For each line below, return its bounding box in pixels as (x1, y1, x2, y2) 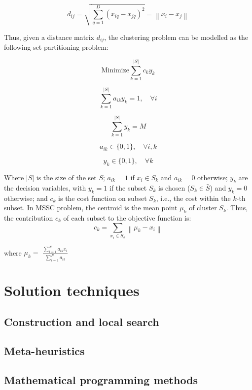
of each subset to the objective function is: (63, 213, 191, 223)
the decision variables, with (4, 182, 86, 193)
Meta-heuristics (4, 343, 85, 358)
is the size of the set (36, 172, 97, 183)
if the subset (109, 182, 147, 193)
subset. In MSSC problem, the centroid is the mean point (4, 202, 178, 213)
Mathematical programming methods (4, 372, 198, 387)
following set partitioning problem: (4, 42, 108, 52)
